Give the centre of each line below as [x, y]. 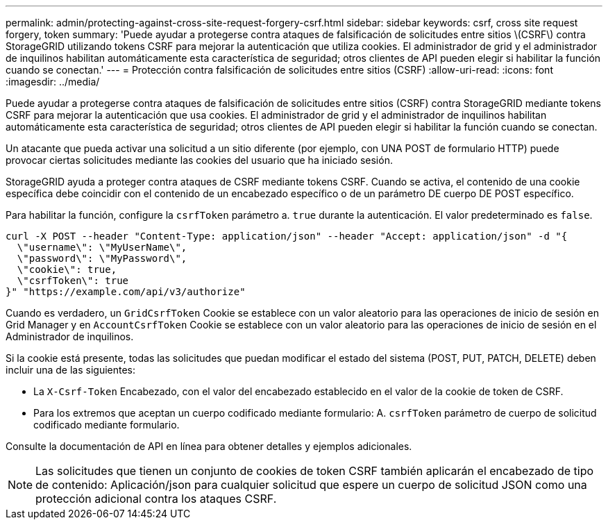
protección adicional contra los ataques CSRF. [156, 499]
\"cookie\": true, [67, 269]
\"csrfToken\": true [73, 281]
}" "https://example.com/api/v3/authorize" [126, 292]
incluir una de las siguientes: [71, 370]
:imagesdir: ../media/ [53, 82]
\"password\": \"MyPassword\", [102, 258]
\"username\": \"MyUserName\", [102, 247]
